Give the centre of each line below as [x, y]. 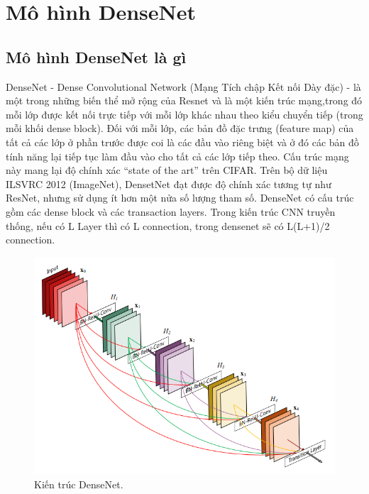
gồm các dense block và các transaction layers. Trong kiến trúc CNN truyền [171, 211]
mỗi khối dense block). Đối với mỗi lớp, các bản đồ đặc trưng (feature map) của [180, 128]
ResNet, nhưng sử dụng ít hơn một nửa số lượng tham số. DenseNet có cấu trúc [180, 198]
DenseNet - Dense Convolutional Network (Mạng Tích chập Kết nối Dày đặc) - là [183, 86]
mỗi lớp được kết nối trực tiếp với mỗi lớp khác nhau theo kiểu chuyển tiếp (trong [184, 114]
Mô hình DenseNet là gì [96, 56]
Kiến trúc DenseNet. [79, 484]
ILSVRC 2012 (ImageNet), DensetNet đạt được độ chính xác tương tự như [169, 183]
